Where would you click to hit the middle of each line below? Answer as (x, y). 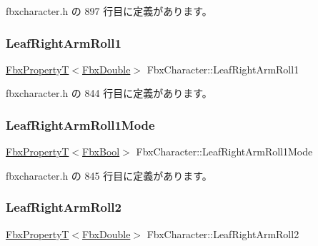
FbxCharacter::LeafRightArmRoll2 (223, 234)
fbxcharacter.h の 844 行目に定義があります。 (109, 93)
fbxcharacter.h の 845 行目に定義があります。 (109, 175)
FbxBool (101, 152)
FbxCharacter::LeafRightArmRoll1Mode (224, 152)
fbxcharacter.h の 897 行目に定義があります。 (109, 11)
